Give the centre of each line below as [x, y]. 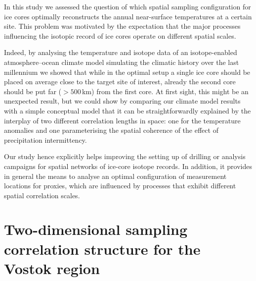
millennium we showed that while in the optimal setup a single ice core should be [127, 72]
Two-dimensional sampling [96, 229]
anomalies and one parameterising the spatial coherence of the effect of [111, 130]
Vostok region [52, 268]
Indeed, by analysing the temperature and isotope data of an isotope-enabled [121, 52]
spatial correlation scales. [42, 195]
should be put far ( [33, 91]
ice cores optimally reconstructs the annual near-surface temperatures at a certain [128, 16]
